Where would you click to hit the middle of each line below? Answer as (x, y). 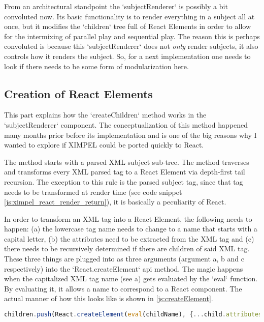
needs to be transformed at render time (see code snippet (93, 192)
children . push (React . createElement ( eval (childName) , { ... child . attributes (133, 315)
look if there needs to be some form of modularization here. (96, 66)
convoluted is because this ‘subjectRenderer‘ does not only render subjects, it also (131, 46)
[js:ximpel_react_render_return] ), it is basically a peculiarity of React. (115, 202)
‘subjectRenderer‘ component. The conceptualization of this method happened (126, 124)
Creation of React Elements (78, 93)
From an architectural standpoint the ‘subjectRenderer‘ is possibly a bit (116, 6)
